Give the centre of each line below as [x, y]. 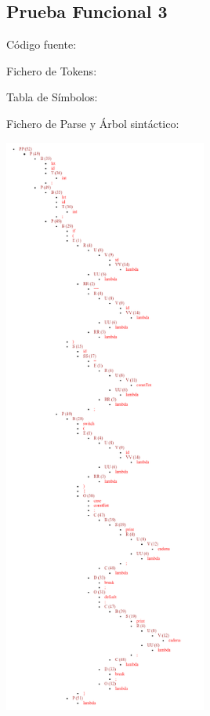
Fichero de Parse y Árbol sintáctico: [93, 123]
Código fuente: [42, 44]
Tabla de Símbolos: [52, 97]
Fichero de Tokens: [52, 70]
